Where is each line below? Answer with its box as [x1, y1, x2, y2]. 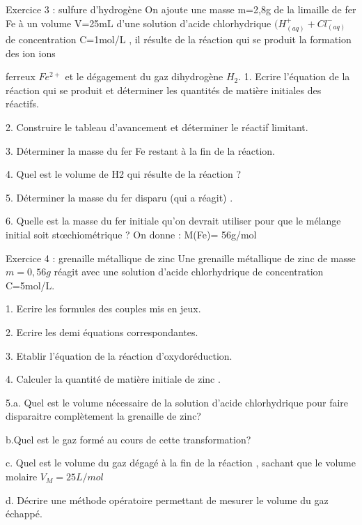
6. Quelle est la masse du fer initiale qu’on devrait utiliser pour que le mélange [6, 213, 341, 228]
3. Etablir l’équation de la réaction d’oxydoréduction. [6, 348, 233, 363]
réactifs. [6, 96, 39, 111]
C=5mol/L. [6, 277, 55, 292]
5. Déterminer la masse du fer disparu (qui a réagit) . [6, 190, 233, 204]
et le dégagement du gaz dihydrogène [65, 69, 223, 84]
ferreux [6, 69, 36, 84]
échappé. [6, 506, 42, 521]
